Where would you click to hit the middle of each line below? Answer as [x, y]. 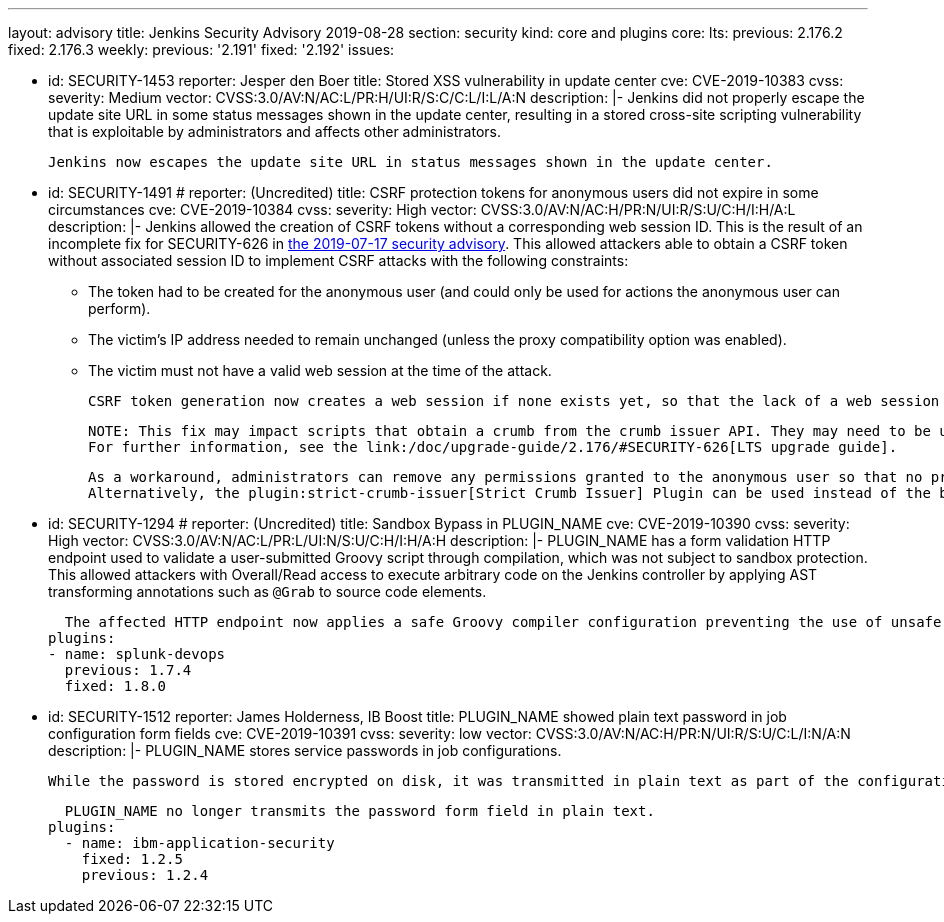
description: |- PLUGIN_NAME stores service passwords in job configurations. [305, 750]
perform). [119, 308]
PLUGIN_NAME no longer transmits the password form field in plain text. [359, 811]
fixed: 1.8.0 [115, 686]
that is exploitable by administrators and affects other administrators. [275, 131]
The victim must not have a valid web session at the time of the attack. [320, 370]
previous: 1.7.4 [128, 670]
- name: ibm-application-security [199, 843]
